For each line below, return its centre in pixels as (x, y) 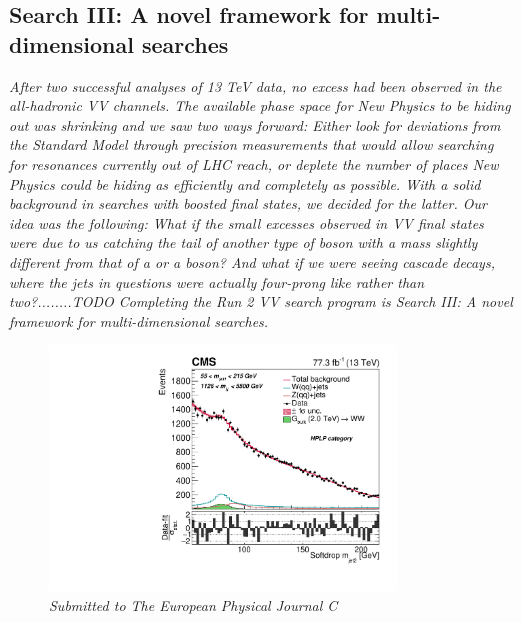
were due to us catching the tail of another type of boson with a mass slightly (243, 242)
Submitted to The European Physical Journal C (193, 604)
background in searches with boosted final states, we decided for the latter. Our (248, 203)
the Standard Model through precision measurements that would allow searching (251, 144)
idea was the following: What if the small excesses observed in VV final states (246, 222)
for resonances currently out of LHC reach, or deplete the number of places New (254, 163)
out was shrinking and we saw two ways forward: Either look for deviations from (255, 124)
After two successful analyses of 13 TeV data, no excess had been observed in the (255, 85)
